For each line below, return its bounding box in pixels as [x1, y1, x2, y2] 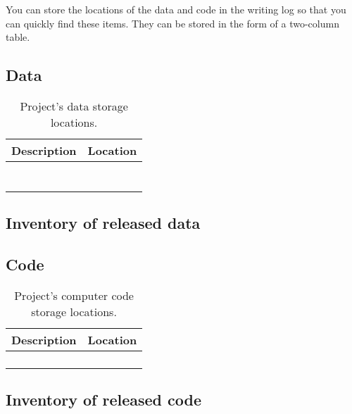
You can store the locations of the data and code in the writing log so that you [6, 2, 346, 16]
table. [6, 30, 30, 44]
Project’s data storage [20, 97, 128, 114]
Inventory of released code [6, 389, 202, 410]
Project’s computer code [14, 287, 134, 303]
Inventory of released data [6, 212, 201, 234]
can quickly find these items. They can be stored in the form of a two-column [6, 15, 339, 30]
